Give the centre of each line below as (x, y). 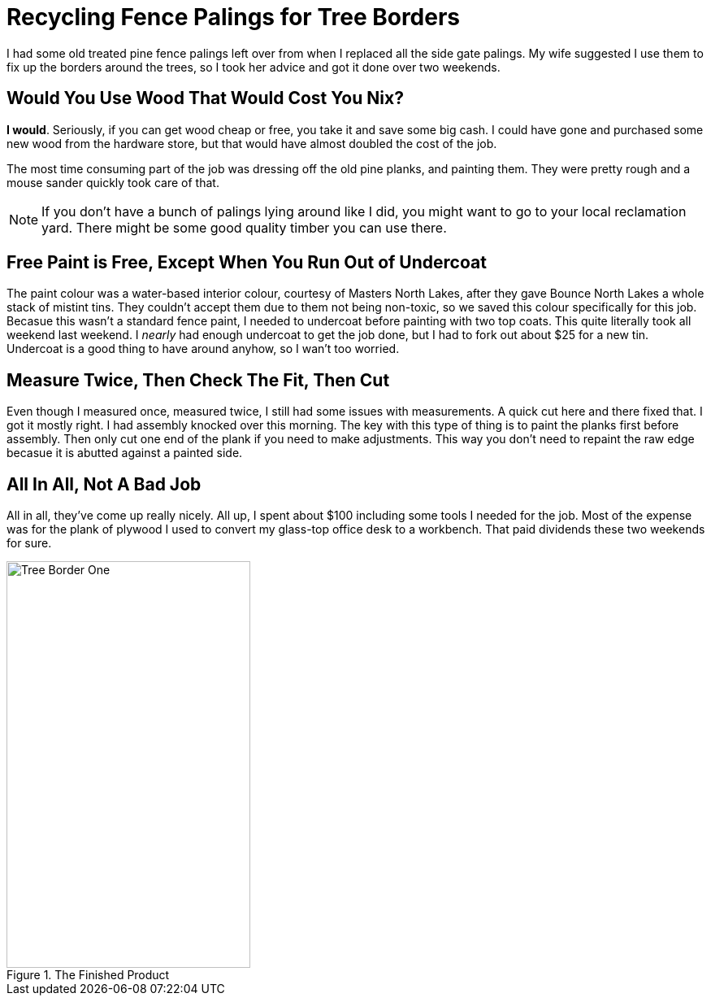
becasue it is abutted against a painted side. (125, 453)
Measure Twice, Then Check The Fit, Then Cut (198, 380)
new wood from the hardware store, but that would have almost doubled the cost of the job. (252, 143)
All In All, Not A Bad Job (104, 484)
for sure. (29, 543)
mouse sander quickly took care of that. (113, 182)
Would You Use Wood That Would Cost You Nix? (205, 98)
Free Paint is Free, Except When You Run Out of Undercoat (247, 263)
